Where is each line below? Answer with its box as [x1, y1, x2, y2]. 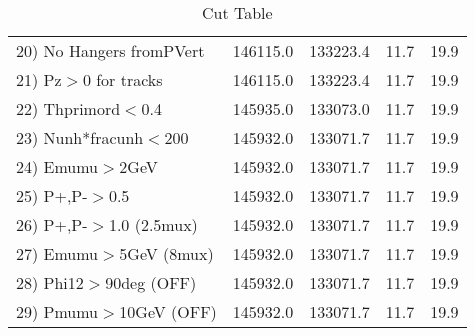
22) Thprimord [16, 97, 121, 120]
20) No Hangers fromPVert [16, 39, 205, 62]
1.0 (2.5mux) [108, 213, 198, 236]
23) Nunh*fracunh [16, 126, 144, 149]
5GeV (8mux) [119, 242, 214, 265]
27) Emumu [16, 242, 99, 265]
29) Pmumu [16, 300, 99, 323]
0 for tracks [82, 68, 163, 91]
